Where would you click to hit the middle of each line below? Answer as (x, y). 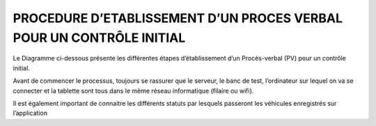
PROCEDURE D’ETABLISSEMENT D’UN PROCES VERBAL (178, 18)
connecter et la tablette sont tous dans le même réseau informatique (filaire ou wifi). (133, 90)
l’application (30, 113)
